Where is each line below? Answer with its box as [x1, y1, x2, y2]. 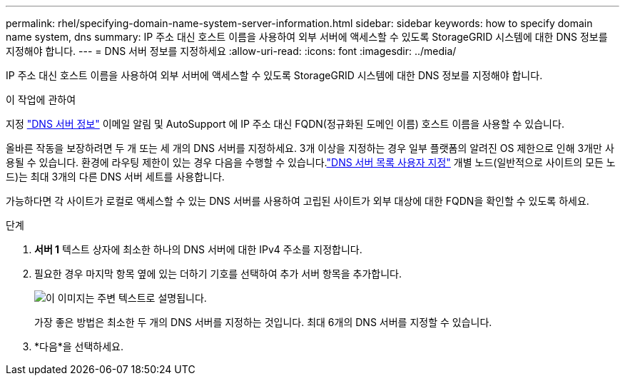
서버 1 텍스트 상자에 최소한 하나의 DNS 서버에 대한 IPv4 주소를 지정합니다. [34, 243, 362, 255]
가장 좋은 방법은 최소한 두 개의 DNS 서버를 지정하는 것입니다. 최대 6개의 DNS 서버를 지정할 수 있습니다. [34, 316, 492, 328]
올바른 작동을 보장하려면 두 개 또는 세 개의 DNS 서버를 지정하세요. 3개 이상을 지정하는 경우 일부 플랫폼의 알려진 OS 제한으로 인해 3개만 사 [6, 142, 614, 154]
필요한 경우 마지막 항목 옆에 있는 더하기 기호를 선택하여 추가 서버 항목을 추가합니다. [34, 268, 402, 280]
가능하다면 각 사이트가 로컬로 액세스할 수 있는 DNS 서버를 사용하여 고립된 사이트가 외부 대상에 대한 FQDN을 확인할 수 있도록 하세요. [6, 195, 589, 207]
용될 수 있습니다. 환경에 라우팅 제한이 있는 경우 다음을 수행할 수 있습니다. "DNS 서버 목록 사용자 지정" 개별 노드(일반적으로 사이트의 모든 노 [6, 156, 616, 168]
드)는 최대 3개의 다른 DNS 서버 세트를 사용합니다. [6, 171, 225, 183]
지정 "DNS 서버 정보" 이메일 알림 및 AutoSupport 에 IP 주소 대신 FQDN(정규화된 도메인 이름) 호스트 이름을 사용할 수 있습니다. [6, 118, 564, 130]
